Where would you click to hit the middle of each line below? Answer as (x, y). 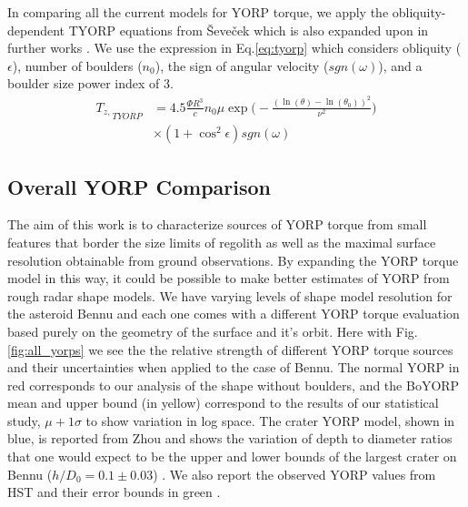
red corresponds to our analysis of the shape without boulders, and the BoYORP (234, 385)
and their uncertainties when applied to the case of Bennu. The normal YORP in (234, 367)
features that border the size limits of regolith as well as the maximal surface (222, 242)
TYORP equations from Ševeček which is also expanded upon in (249, 30)
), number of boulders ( (77, 65)
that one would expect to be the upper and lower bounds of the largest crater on (232, 456)
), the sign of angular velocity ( (242, 65)
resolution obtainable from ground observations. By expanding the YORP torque (233, 260)
